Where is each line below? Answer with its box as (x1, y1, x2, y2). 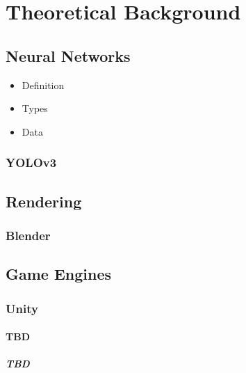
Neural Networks (6, 45, 131, 66)
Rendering (6, 190, 82, 212)
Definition (22, 77, 65, 92)
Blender (6, 226, 51, 244)
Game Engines (6, 263, 112, 285)
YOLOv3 (6, 154, 57, 171)
